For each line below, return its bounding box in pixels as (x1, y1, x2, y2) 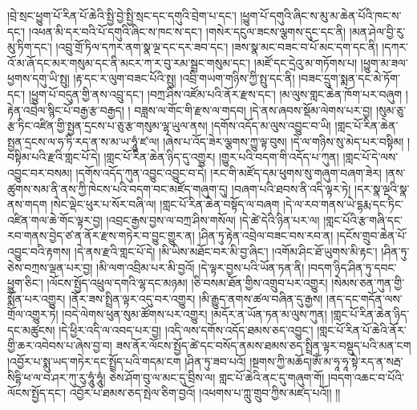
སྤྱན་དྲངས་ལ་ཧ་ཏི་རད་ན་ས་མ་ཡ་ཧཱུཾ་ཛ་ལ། (7, 132, 160, 149)
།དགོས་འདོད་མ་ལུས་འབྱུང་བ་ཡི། (211, 117, 331, 134)
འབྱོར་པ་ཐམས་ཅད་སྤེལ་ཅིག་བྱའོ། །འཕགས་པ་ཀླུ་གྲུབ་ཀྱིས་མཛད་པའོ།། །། (69, 384, 341, 401)
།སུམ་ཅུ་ (375, 101, 407, 118)
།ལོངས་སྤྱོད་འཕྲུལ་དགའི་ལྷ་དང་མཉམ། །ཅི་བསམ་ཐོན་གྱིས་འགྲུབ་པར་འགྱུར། (47, 274, 328, 291)
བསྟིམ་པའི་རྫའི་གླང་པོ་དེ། (7, 148, 100, 165)
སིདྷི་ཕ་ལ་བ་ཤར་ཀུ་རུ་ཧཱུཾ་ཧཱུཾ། (7, 368, 106, 385)
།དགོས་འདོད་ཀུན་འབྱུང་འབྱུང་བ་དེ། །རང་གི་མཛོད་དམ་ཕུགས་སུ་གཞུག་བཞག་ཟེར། (75, 164, 382, 181)
